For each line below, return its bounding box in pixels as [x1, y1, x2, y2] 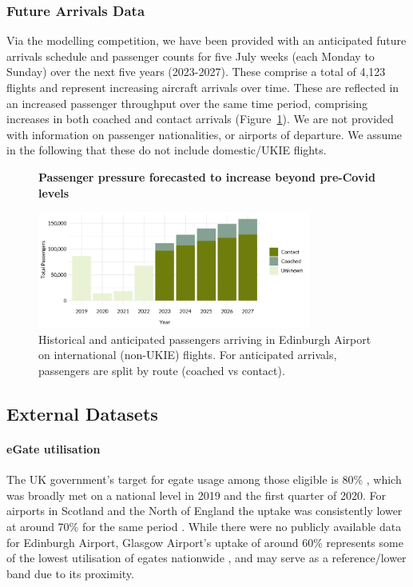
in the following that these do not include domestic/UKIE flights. [6, 142, 327, 158]
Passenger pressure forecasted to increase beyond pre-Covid [38, 168, 375, 185]
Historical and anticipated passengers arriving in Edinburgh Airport [38, 330, 371, 347]
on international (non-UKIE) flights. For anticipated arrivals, [38, 346, 337, 363]
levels [38, 184, 69, 201]
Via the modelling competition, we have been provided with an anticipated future [6, 32, 407, 49]
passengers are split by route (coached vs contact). [38, 362, 285, 379]
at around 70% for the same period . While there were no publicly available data [6, 517, 402, 534]
